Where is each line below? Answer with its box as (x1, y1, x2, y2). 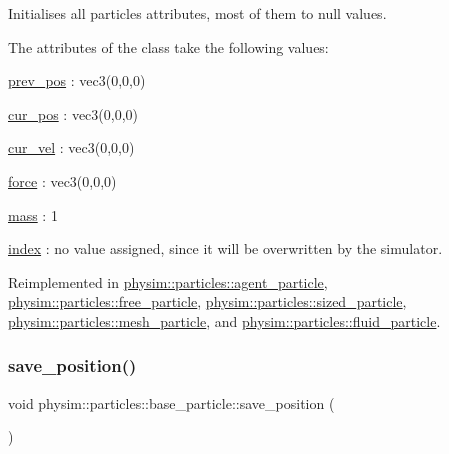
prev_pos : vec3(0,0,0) (8, 70, 146, 91)
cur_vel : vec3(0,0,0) (8, 137, 135, 158)
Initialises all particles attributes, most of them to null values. (8, 3, 387, 23)
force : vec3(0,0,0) (8, 170, 117, 191)
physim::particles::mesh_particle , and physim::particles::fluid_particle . (8, 310, 441, 331)
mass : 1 (8, 204, 58, 225)
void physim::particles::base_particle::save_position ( (8, 392, 335, 413)
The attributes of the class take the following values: (8, 36, 329, 57)
